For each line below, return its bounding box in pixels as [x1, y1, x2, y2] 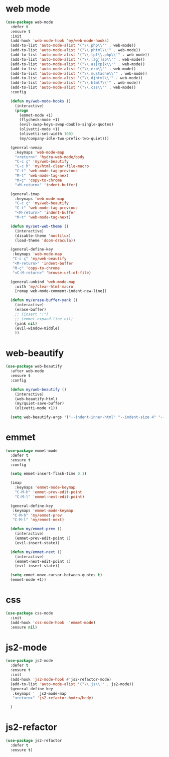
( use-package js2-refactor [6, 738, 62, 743]
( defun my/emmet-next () [10, 549, 62, 555]
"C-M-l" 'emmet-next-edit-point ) [15, 494, 85, 499]
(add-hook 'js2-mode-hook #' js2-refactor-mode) [10, 677, 112, 682]
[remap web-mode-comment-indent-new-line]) [15, 289, 107, 294]
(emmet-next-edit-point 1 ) [15, 559, 71, 564]
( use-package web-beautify [6, 364, 62, 369]
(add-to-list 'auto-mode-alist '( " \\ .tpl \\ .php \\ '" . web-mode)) [10, 52, 150, 58]
